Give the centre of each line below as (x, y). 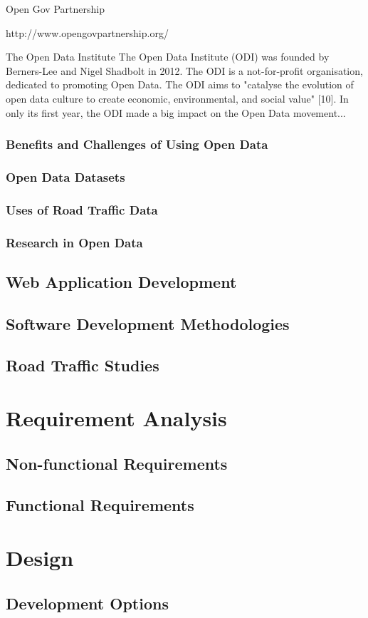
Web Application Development (121, 281)
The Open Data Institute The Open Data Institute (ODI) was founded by (168, 57)
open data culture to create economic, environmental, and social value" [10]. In (177, 98)
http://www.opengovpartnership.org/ (87, 32)
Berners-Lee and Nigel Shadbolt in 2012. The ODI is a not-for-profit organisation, (184, 70)
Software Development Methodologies (148, 323)
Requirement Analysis (116, 418)
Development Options (87, 603)
